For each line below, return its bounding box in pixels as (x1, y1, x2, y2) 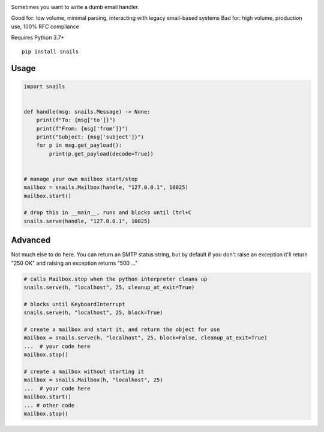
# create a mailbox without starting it (23, 368, 144, 375)
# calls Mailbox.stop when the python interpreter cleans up (23, 276, 208, 282)
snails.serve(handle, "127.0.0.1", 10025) (23, 217, 151, 224)
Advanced (11, 235, 51, 245)
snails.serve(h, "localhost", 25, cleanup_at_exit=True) (23, 284, 195, 291)
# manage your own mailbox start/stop (23, 175, 138, 182)
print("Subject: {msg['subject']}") (36, 133, 144, 140)
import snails (23, 83, 65, 90)
